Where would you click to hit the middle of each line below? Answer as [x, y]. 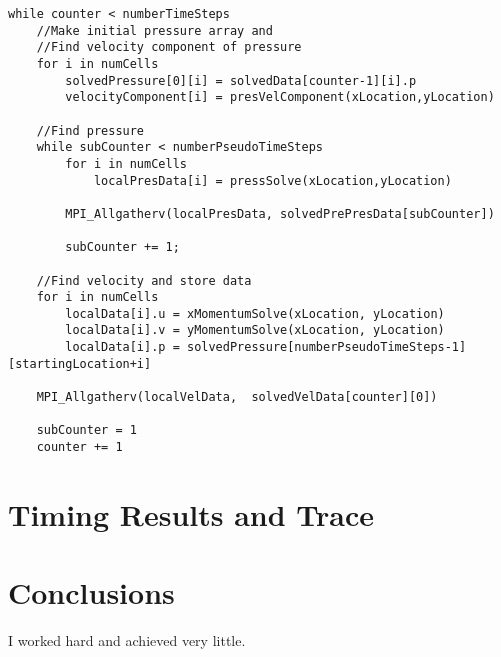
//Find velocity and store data [144, 280]
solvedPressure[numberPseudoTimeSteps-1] [326, 347]
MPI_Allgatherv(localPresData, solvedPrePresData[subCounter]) [280, 213]
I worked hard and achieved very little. [127, 640]
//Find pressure [90, 130]
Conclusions [91, 592]
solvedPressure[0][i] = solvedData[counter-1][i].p [241, 80]
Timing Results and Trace [191, 513]
